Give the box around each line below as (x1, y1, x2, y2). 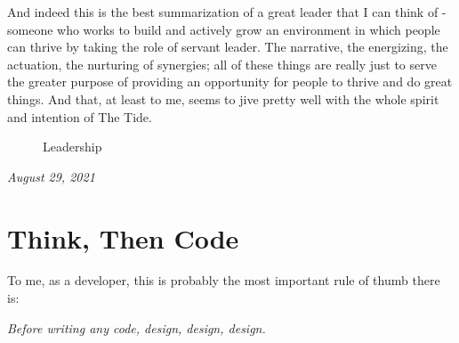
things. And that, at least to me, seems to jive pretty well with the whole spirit (7, 89, 439, 108)
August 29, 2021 (7, 167, 95, 185)
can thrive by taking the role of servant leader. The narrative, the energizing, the (7, 37, 448, 56)
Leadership (43, 137, 102, 156)
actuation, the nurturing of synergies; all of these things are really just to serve (7, 54, 437, 73)
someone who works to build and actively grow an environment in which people (7, 20, 440, 38)
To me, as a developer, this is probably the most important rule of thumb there (7, 271, 440, 290)
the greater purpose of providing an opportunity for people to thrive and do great (7, 72, 453, 91)
